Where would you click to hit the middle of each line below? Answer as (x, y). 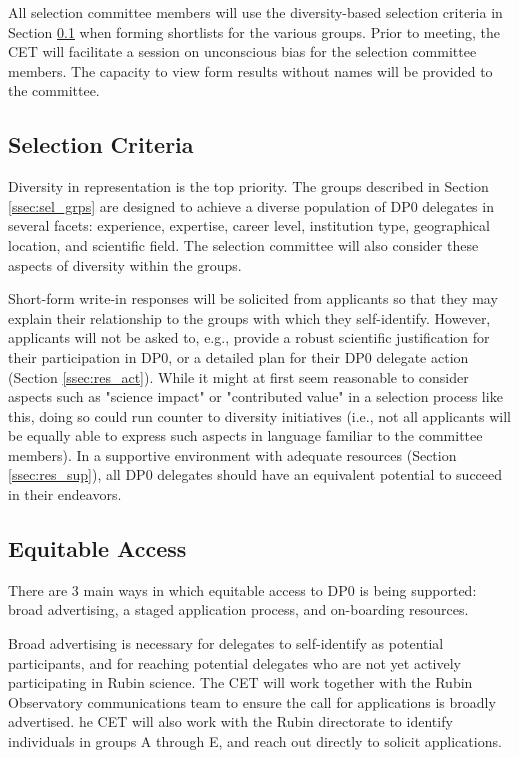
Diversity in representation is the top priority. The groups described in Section (248, 186)
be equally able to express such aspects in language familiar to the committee (245, 435)
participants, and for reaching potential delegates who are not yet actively (234, 662)
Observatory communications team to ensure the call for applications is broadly (252, 701)
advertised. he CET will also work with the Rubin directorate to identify (230, 721)
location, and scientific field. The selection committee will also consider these (243, 244)
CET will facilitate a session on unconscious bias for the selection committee (242, 51)
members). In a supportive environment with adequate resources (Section (232, 454)
